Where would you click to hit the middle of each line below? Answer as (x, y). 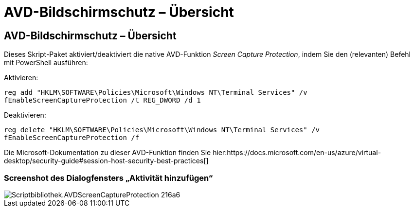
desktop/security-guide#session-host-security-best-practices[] (106, 161)
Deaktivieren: (25, 115)
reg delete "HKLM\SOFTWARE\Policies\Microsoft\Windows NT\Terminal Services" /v (162, 130)
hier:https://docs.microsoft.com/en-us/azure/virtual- (297, 153)
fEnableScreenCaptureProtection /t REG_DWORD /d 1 (102, 100)
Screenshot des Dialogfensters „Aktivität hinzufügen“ (108, 178)
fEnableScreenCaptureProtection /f (72, 138)
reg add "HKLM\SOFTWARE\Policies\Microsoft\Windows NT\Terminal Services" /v (156, 93)
